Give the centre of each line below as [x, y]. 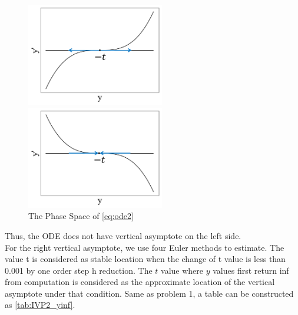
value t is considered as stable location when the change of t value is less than [145, 259]
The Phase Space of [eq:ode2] [81, 216]
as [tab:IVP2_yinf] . [40, 305]
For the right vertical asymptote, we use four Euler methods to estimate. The [145, 247]
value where [182, 270]
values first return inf [251, 270]
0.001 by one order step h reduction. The [79, 270]
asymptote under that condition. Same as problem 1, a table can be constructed [149, 293]
